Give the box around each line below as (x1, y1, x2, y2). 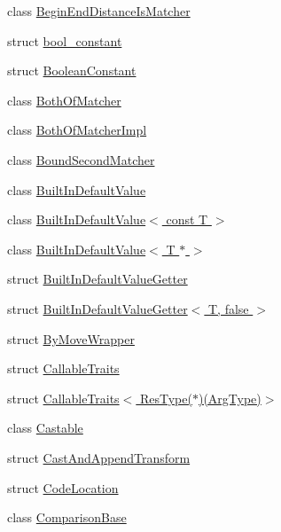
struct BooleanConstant (7, 61, 137, 80)
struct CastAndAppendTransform (7, 448, 191, 466)
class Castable (7, 419, 83, 437)
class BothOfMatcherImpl (7, 121, 147, 139)
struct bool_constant (7, 31, 122, 50)
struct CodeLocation (7, 478, 119, 497)
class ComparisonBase (7, 508, 127, 527)
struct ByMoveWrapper (7, 329, 135, 348)
